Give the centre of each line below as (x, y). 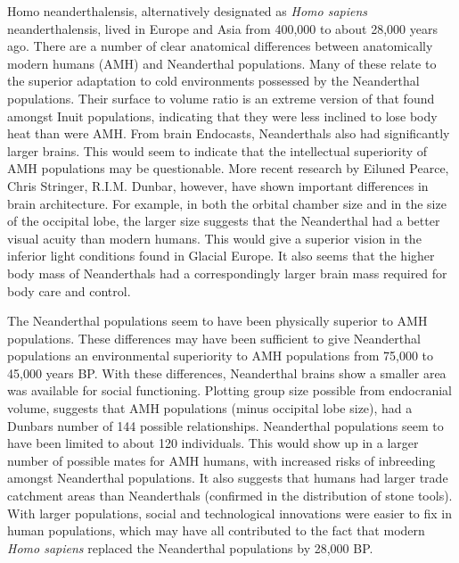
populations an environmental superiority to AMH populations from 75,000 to (221, 356)
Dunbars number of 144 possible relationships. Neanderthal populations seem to (225, 425)
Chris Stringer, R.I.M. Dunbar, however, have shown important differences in (218, 185)
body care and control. (69, 290)
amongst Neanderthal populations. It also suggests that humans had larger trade (228, 478)
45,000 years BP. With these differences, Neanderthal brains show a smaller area (227, 373)
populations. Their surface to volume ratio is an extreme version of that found (221, 98)
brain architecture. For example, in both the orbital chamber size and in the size (227, 203)
